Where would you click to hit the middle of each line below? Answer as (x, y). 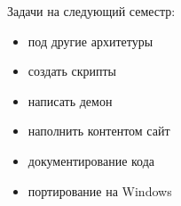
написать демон (70, 100)
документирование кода (91, 160)
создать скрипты (72, 71)
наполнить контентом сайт (99, 131)
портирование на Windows (100, 190)
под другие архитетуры (90, 41)
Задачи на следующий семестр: (91, 11)
